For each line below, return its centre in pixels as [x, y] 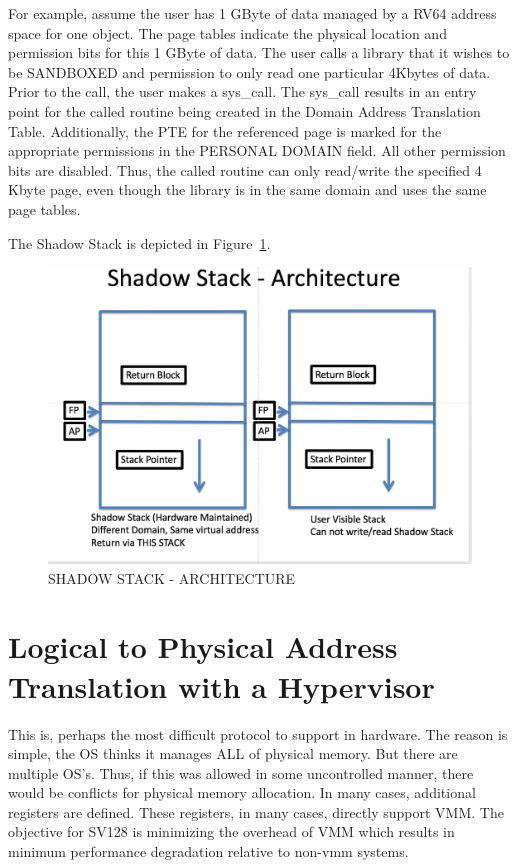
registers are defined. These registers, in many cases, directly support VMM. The [256, 811]
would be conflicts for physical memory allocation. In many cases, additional [242, 792]
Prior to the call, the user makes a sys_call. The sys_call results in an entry [242, 91]
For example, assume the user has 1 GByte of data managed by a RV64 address [252, 13]
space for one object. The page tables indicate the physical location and [227, 32]
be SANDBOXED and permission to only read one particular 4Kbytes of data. [249, 71]
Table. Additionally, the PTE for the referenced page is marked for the [225, 130]
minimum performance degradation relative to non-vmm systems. [208, 851]
